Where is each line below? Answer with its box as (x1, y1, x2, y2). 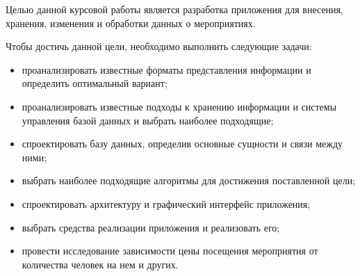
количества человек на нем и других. (22, 257, 179, 271)
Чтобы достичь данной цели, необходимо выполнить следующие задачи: (6, 39, 312, 54)
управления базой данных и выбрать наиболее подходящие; (22, 113, 274, 127)
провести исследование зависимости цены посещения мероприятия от (22, 243, 318, 258)
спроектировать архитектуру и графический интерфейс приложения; (22, 196, 311, 211)
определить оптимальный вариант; (22, 76, 167, 90)
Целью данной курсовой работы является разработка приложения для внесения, (6, 2, 343, 16)
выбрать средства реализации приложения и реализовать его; (22, 220, 280, 234)
